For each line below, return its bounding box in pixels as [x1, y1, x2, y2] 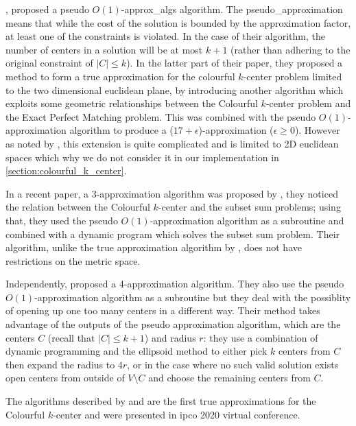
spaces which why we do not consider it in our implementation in [5, 150, 279, 164]
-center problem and [265, 96, 351, 110]
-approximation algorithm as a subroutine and [150, 213, 344, 227]
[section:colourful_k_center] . [5, 163, 127, 178]
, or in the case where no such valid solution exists [127, 357, 339, 371]
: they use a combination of [203, 330, 318, 344]
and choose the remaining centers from [148, 370, 311, 385]
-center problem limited [243, 69, 342, 83]
